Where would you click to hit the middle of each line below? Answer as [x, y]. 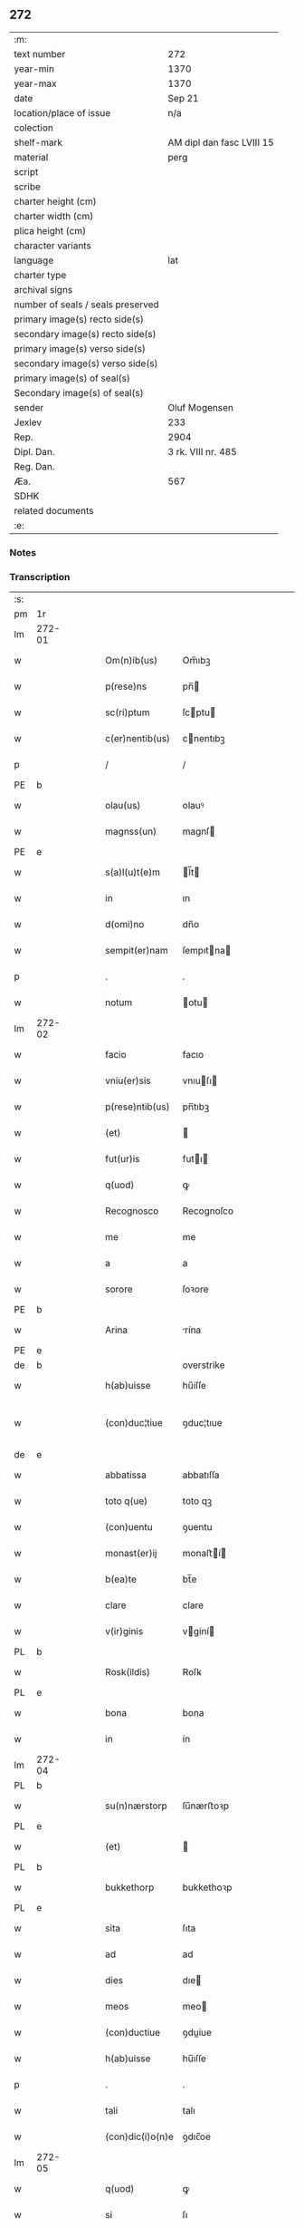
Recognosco [132, 1211]
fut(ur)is [123, 1159]
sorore [119, 1289]
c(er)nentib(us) [138, 739]
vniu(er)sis [128, 1080]
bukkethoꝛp [207, 1887]
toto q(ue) [127, 1501]
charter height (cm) [55, 201]
